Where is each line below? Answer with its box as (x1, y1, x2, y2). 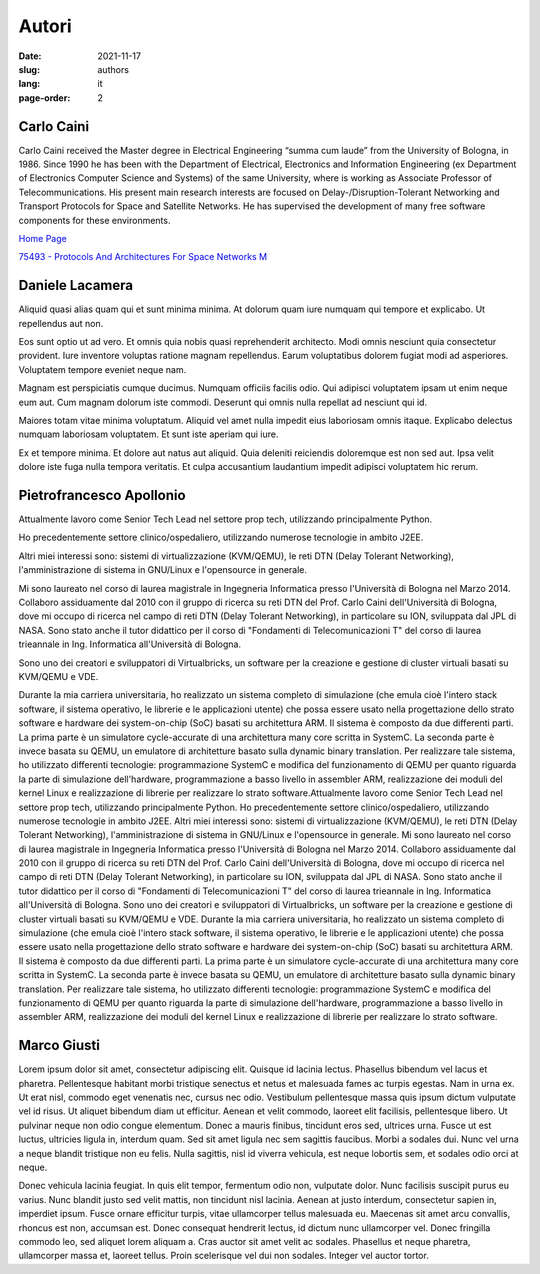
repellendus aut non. (18, 317, 104, 329)
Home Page (18, 232, 67, 244)
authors (97, 63, 130, 75)
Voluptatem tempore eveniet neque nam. (18, 363, 187, 375)
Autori (18, 15, 72, 37)
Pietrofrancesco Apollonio (18, 486, 186, 504)
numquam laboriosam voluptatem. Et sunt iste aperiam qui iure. (18, 428, 279, 440)
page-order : (18, 91, 71, 104)
